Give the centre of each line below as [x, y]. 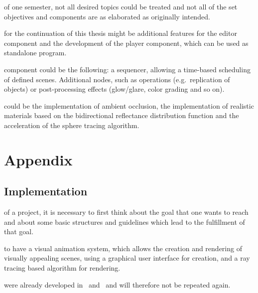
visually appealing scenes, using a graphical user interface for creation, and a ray [127, 258]
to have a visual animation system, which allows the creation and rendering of [123, 248]
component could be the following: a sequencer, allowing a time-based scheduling [127, 69]
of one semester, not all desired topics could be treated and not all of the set [121, 6]
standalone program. [35, 53]
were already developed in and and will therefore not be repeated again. [117, 284]
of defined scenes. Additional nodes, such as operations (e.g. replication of [117, 79]
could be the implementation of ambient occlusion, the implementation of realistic [129, 105]
